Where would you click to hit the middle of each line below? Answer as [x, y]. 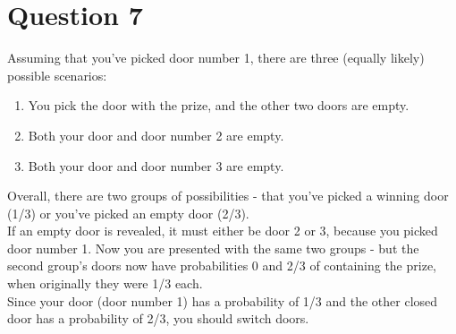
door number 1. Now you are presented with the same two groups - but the [213, 248]
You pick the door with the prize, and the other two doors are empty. [219, 105]
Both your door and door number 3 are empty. [156, 165]
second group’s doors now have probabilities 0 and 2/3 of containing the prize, [222, 265]
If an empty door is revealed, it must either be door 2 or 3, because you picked [223, 231]
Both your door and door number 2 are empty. [156, 135]
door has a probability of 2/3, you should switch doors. [158, 318]
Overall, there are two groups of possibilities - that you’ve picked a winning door [228, 196]
